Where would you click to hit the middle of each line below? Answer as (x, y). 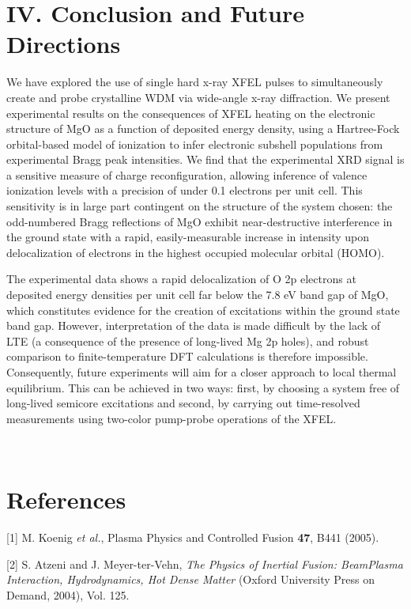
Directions (64, 44)
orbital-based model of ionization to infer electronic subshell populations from (195, 144)
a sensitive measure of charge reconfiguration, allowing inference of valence (187, 174)
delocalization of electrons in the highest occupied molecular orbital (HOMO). (196, 252)
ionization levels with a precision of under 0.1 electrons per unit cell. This (185, 190)
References (66, 499)
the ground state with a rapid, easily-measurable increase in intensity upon (188, 237)
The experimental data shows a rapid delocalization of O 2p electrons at (181, 279)
